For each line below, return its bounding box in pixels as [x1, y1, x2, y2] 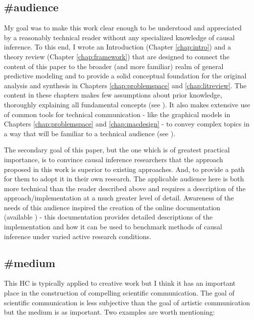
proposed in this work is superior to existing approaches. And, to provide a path [4, 164, 245, 174]
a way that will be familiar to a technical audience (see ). [4, 128, 176, 138]
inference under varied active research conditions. [4, 231, 151, 241]
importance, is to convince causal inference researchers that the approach [4, 154, 223, 164]
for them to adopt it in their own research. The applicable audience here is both [4, 173, 244, 184]
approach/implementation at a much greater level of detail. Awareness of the [4, 193, 234, 203]
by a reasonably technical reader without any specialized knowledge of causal [4, 32, 235, 42]
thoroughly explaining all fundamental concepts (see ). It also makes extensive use [4, 99, 250, 109]
